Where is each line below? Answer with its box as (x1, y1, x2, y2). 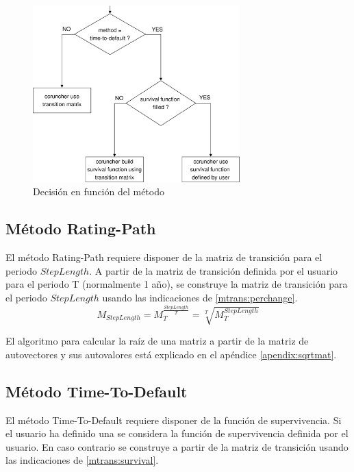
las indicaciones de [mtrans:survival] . (5, 453, 159, 467)
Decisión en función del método (33, 184, 164, 199)
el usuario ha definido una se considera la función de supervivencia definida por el (5, 426, 349, 440)
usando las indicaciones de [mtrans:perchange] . (102, 290, 298, 304)
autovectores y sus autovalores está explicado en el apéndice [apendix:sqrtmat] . (5, 347, 337, 361)
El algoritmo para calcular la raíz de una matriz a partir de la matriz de (5, 334, 309, 348)
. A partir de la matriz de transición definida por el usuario (89, 263, 338, 277)
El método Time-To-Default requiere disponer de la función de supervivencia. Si (5, 412, 342, 427)
